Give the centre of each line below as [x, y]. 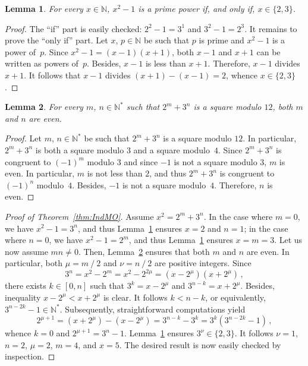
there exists [26, 285]
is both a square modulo [80, 149]
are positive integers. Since [203, 263]
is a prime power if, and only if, [197, 8]
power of [21, 51]
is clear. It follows [135, 297]
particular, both [34, 263]
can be [268, 51]
